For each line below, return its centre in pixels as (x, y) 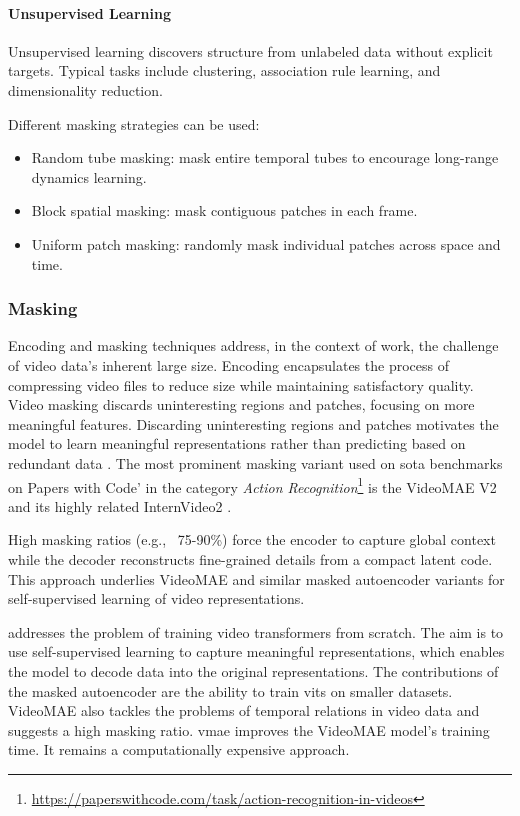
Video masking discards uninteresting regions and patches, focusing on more (241, 404)
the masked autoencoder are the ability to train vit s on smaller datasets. (230, 690)
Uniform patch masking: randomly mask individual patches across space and (266, 243)
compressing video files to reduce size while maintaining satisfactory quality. (241, 384)
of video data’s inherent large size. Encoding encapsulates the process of (228, 364)
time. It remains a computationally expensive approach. (179, 749)
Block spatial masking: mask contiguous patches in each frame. (224, 210)
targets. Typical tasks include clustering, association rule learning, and (224, 70)
